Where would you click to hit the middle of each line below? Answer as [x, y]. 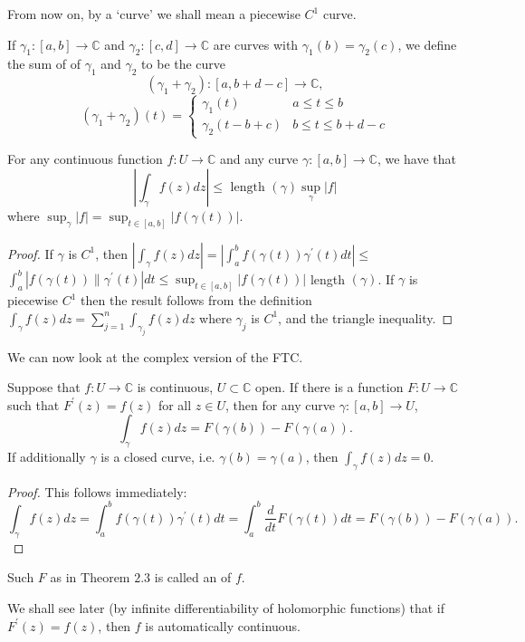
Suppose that [44, 387]
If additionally [47, 457]
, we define [427, 44]
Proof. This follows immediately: [97, 491]
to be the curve [184, 64]
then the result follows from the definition [196, 300]
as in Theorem [90, 577]
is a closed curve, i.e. [158, 457]
